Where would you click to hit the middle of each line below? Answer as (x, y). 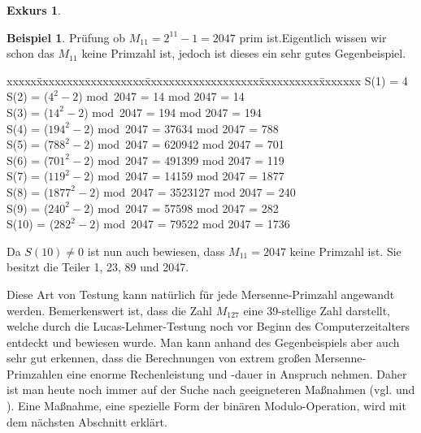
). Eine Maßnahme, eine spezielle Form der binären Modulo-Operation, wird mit (206, 406)
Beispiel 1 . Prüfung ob (66, 37)
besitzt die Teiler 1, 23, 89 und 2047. (98, 267)
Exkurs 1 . (34, 10)
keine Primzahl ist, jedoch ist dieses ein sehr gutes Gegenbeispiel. (244, 53)
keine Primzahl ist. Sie (345, 251)
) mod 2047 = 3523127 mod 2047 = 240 (195, 191)
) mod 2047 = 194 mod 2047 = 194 (173, 112)
